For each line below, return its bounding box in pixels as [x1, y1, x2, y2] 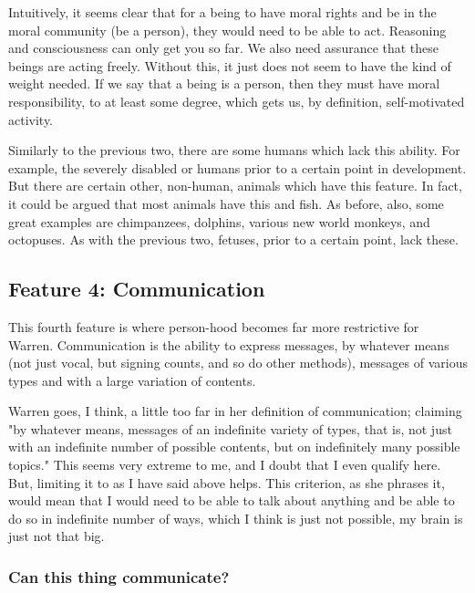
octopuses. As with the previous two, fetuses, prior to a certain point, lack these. [8, 230, 459, 249]
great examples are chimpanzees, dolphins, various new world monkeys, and [8, 212, 430, 231]
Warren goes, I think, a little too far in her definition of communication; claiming [8, 401, 462, 421]
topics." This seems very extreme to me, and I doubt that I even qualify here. [8, 455, 441, 474]
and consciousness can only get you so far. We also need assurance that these [8, 38, 439, 57]
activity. [8, 109, 54, 129]
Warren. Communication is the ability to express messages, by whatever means [8, 335, 449, 354]
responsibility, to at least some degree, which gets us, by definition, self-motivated [8, 91, 465, 110]
